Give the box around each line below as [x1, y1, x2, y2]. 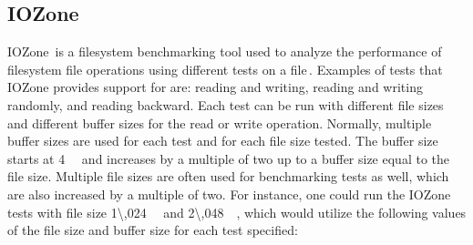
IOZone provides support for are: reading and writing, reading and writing [7, 77, 423, 97]
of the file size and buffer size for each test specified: [7, 220, 298, 240]
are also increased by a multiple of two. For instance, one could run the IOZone [7, 184, 451, 203]
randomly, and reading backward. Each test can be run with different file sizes [7, 95, 444, 114]
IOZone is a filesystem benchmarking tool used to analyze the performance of [7, 42, 442, 61]
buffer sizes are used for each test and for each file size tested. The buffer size [7, 131, 438, 150]
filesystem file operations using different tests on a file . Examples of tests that [7, 59, 443, 78]
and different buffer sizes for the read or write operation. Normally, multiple [7, 113, 432, 132]
